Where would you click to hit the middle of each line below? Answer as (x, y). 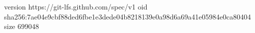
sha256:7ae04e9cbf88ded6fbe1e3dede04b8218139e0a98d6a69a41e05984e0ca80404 (128, 16)
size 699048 (22, 26)
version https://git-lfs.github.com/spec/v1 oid (76, 6)
